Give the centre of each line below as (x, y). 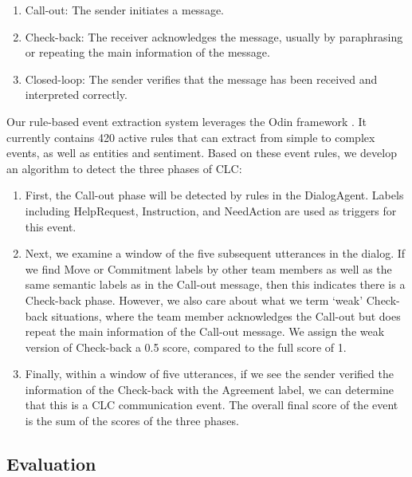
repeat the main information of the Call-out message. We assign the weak (205, 331)
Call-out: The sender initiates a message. (124, 10)
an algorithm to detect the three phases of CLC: (124, 168)
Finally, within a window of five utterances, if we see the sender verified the (209, 374)
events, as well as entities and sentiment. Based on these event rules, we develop (202, 153)
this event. (51, 226)
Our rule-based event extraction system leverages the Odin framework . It (187, 121)
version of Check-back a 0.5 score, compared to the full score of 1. (186, 347)
